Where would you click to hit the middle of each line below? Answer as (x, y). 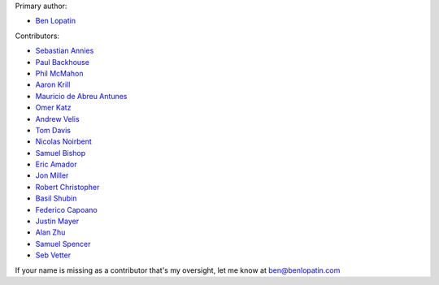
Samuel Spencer (63, 244)
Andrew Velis (58, 119)
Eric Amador (56, 164)
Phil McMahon (60, 73)
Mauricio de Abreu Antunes (81, 96)
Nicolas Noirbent (64, 141)
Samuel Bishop (61, 153)
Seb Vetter (53, 255)
